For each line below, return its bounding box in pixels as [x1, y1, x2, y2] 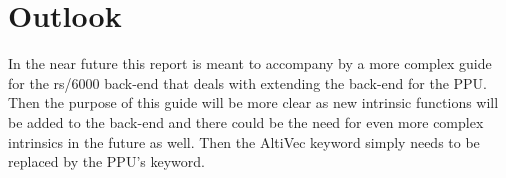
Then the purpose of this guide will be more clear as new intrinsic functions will [8, 92, 499, 113]
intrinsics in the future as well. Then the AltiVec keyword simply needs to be [8, 131, 480, 152]
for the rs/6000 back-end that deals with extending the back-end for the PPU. [8, 72, 488, 93]
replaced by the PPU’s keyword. [8, 151, 205, 172]
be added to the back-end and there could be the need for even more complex [8, 111, 484, 132]
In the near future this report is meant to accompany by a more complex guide [8, 53, 492, 74]
